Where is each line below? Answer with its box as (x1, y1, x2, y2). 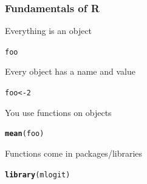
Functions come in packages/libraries (5, 146, 143, 159)
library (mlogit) (5, 170, 70, 179)
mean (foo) (5, 129, 44, 138)
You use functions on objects (5, 106, 112, 118)
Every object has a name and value (5, 65, 135, 78)
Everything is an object (5, 24, 92, 37)
